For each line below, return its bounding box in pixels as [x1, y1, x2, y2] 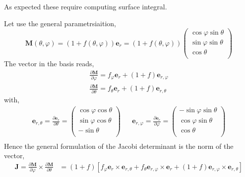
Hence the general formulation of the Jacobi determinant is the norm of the [4, 140, 234, 151]
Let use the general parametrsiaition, [4, 18, 117, 28]
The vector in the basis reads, [4, 58, 94, 69]
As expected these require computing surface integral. [4, 1, 167, 11]
